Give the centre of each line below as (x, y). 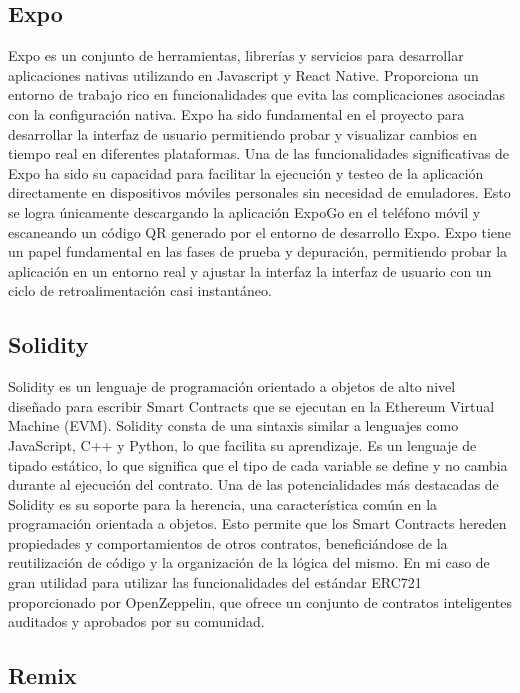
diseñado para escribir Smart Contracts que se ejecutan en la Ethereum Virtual (251, 405)
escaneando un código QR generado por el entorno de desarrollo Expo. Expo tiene (260, 231)
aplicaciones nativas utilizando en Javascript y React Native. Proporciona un (243, 74)
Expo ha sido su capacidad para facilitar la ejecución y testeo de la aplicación (246, 172)
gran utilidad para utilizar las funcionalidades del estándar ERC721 (215, 582)
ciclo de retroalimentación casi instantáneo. (140, 290)
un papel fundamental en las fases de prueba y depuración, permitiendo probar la (258, 251)
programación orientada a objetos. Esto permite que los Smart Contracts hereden (257, 523)
